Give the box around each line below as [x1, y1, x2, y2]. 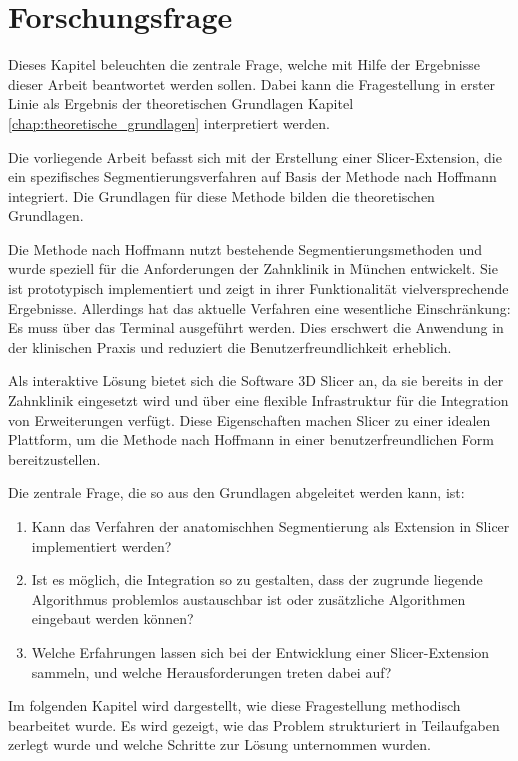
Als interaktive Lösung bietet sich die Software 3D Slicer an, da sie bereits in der [8, 370, 504, 391]
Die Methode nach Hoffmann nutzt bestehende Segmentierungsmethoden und [8, 238, 483, 259]
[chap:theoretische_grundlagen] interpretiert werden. [8, 112, 330, 133]
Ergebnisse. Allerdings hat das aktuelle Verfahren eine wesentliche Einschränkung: [8, 297, 511, 318]
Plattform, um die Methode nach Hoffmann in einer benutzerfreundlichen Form [8, 429, 494, 450]
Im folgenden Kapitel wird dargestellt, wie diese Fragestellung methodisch [8, 695, 461, 716]
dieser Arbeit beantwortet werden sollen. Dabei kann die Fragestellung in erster [8, 73, 496, 94]
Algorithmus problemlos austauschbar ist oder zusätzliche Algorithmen [31, 588, 466, 609]
